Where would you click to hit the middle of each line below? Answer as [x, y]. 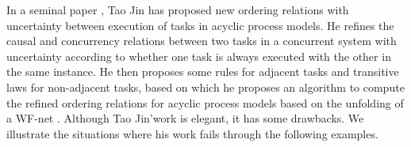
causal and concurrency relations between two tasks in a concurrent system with [202, 41]
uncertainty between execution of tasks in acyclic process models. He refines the [200, 25]
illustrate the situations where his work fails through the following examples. [192, 133]
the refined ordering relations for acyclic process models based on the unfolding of [205, 102]
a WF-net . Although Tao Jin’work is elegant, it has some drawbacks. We [185, 118]
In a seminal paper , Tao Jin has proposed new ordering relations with [178, 9]
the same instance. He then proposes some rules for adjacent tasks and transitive [203, 72]
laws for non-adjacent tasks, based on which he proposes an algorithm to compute [205, 87]
